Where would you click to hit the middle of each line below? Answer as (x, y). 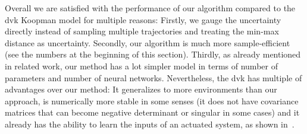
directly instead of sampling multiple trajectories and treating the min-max (142, 31)
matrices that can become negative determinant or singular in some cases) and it (152, 112)
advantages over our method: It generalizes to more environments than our (141, 89)
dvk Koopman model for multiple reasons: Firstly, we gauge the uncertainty (143, 19)
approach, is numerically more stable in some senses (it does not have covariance (152, 100)
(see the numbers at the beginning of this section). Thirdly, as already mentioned (153, 54)
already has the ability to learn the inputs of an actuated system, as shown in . (150, 124)
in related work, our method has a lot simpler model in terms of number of (141, 66)
